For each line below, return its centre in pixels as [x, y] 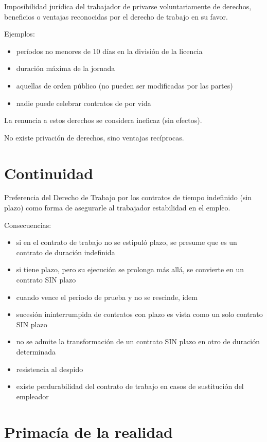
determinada [36, 351]
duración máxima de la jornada [66, 68]
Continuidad [49, 173]
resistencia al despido [50, 369]
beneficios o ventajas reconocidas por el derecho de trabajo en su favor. [116, 16]
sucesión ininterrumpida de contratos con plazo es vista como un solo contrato [139, 314]
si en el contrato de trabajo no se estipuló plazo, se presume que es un [127, 242]
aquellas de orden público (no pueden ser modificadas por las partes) [124, 85]
